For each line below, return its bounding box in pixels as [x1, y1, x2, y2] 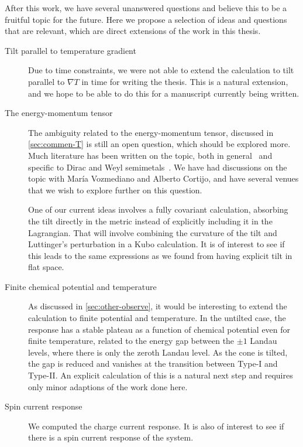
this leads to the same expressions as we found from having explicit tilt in [28, 249, 292, 261]
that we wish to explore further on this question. [28, 183, 202, 196]
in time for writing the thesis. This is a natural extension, [81, 75, 288, 87]
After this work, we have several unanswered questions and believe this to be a [5, 2, 287, 13]
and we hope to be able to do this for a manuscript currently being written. [28, 87, 299, 99]
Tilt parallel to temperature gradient [5, 44, 136, 56]
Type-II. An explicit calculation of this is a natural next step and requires [28, 369, 293, 381]
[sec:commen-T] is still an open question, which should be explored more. [28, 138, 291, 150]
